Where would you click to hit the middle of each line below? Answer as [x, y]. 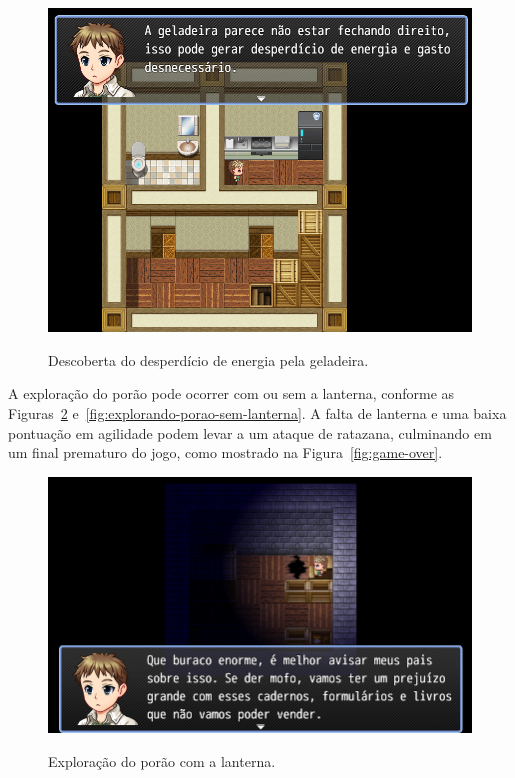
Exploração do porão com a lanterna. [162, 760]
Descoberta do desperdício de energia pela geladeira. [208, 359]
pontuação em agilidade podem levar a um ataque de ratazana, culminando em [250, 432]
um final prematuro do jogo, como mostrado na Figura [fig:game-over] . [225, 452]
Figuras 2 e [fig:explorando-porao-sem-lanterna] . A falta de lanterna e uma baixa [257, 413]
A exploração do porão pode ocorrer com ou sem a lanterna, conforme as [231, 393]
